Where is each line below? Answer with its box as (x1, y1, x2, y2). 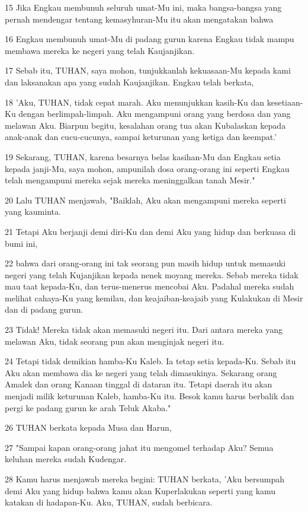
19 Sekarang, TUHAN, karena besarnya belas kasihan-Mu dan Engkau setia (5, 150, 281, 163)
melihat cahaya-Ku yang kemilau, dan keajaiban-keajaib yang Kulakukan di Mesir (5, 291, 303, 304)
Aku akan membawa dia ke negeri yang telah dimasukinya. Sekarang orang (5, 366, 277, 379)
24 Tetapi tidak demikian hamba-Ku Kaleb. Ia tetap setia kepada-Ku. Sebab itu (5, 355, 296, 367)
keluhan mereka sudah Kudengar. (5, 453, 127, 465)
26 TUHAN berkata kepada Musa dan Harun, (5, 421, 172, 434)
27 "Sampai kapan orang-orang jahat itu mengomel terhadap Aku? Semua (5, 441, 274, 453)
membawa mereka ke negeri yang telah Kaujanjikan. (5, 44, 195, 56)
